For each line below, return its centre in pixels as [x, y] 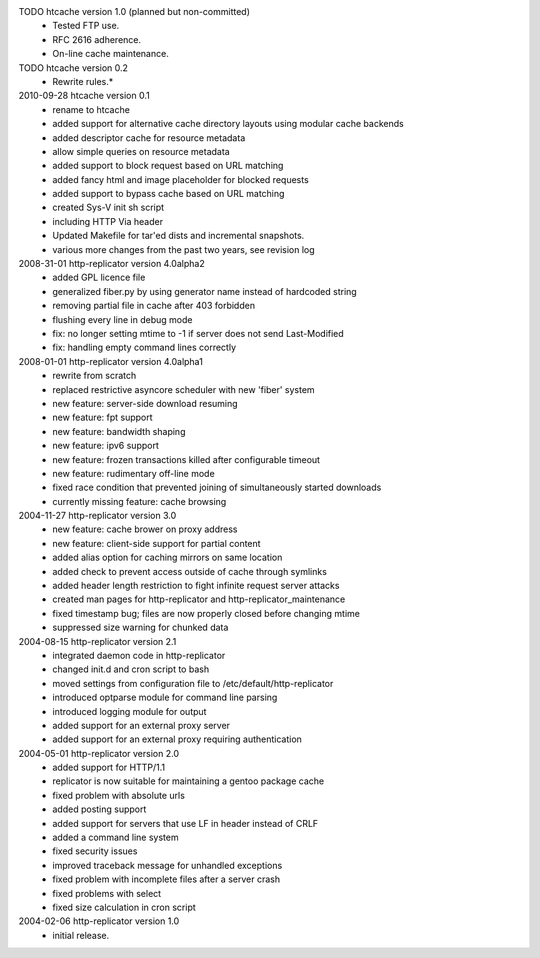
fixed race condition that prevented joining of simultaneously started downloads [217, 487]
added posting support [99, 809]
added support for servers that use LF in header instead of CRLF [185, 823]
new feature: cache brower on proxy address [145, 529]
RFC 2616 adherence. [97, 39]
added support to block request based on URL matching [168, 166]
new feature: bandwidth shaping [119, 431]
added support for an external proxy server [141, 725]
